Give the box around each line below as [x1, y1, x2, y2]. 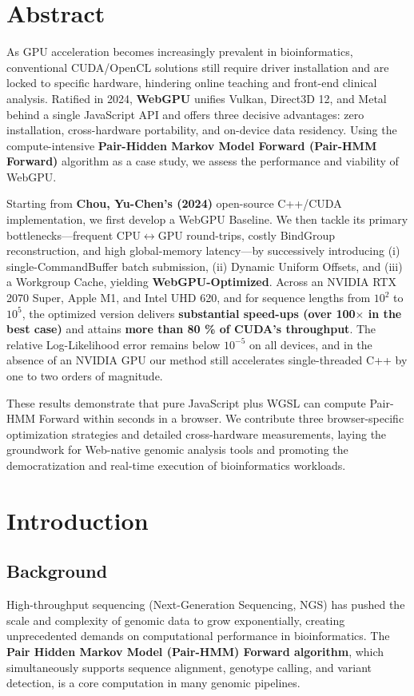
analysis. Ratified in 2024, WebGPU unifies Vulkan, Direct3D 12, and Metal [6, 89, 387, 106]
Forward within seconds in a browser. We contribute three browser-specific [38, 410, 404, 427]
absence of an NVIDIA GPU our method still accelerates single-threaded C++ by [6, 352, 408, 368]
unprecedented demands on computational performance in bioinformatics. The [6, 627, 390, 644]
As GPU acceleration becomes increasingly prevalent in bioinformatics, [6, 43, 353, 60]
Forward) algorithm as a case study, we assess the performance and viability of [6, 153, 399, 169]
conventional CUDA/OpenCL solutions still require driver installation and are [6, 58, 389, 75]
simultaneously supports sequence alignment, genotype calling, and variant [6, 658, 372, 675]
